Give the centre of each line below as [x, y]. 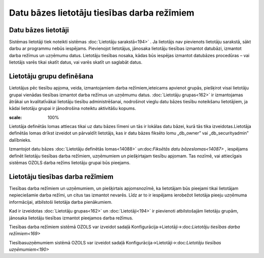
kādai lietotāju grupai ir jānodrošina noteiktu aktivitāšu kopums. [73, 108]
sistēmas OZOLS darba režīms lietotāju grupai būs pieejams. [70, 163]
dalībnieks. [20, 140]
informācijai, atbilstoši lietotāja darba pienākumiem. [61, 202]
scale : [15, 117]
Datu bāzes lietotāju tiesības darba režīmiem [102, 13]
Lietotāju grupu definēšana [51, 76]
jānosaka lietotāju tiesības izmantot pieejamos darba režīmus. [71, 218]
